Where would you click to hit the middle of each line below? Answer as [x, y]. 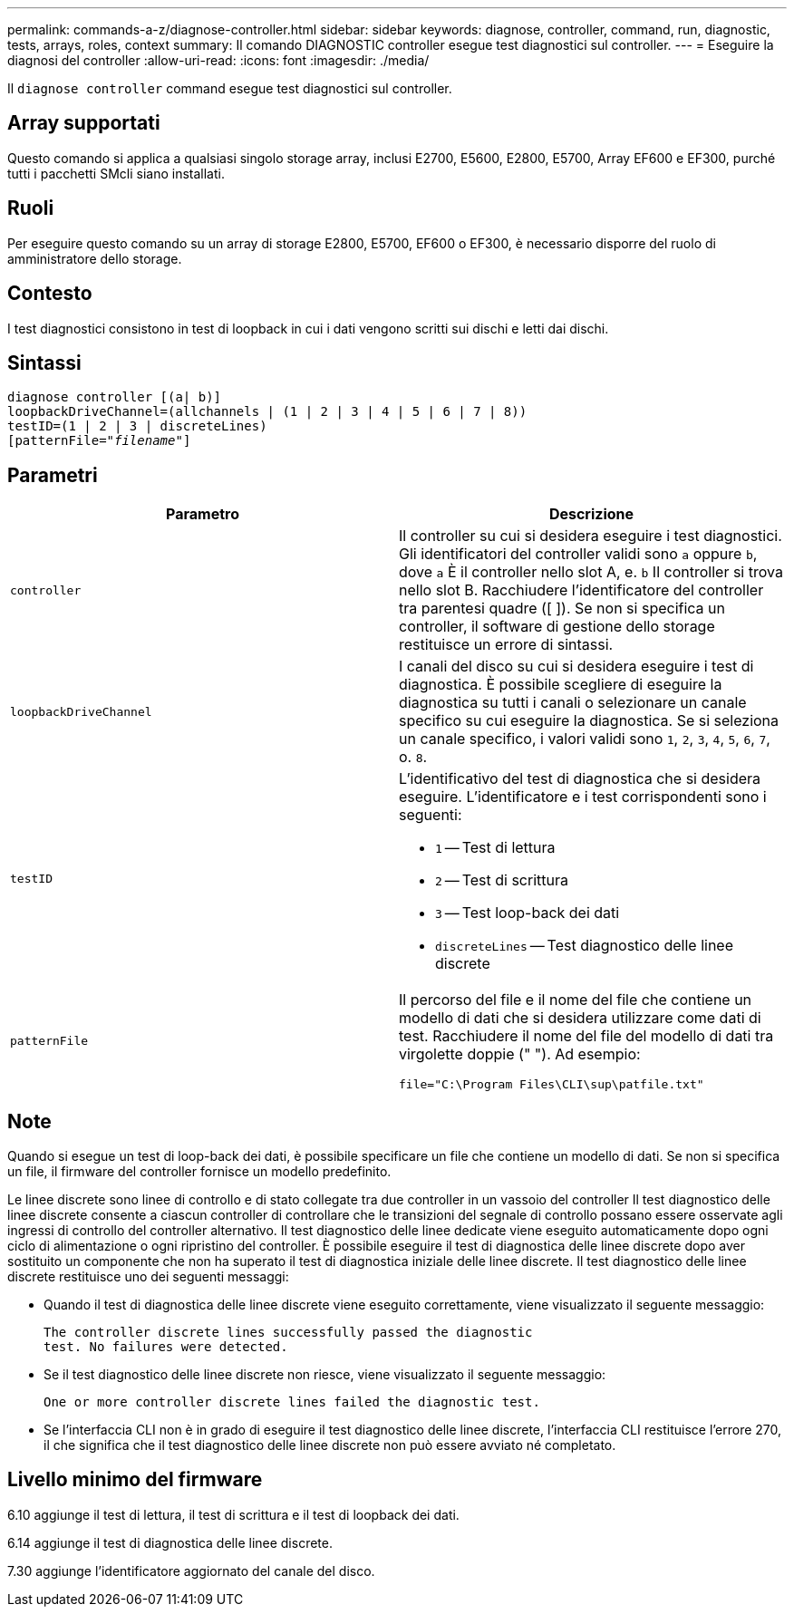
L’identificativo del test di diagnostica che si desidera [580, 779]
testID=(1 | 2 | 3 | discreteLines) [137, 426]
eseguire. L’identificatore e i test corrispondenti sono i [583, 797]
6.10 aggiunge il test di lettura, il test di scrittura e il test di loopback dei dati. [233, 1514]
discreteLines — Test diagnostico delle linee [585, 946]
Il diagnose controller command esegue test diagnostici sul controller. [230, 88]
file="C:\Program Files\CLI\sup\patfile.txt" [552, 1085]
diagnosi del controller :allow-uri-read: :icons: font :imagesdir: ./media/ [218, 60]
